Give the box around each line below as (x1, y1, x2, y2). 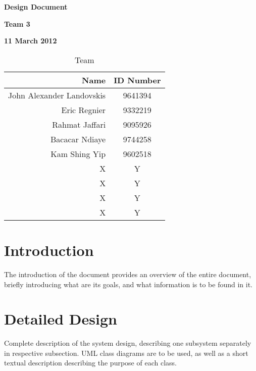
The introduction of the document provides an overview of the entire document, (4, 269, 251, 279)
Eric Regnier (61, 103, 106, 116)
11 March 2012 (4, 35, 57, 46)
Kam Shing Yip (50, 147, 106, 160)
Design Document (4, 2, 68, 12)
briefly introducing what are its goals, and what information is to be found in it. (4, 279, 253, 289)
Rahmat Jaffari (52, 118, 106, 130)
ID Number (114, 74, 161, 86)
